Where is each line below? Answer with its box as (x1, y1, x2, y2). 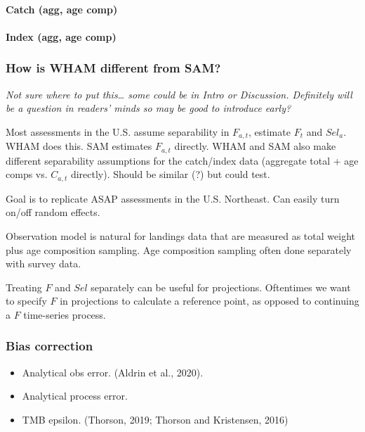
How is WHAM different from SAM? (6, 59, 221, 77)
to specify (6, 293, 47, 308)
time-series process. (23, 307, 106, 322)
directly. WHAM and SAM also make (174, 139, 336, 153)
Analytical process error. (22, 388, 128, 403)
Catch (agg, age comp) (6, 1, 118, 16)
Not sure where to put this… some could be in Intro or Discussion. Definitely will (6, 87, 352, 101)
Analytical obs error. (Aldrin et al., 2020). (22, 364, 204, 379)
